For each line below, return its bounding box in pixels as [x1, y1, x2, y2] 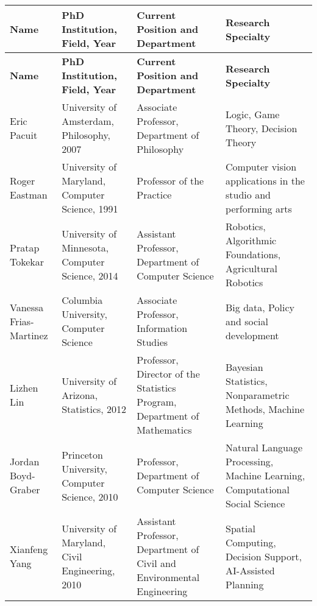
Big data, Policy [226, 300, 294, 314]
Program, [137, 395, 177, 409]
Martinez [10, 328, 48, 342]
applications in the [226, 174, 305, 188]
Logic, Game [226, 107, 280, 121]
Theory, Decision [226, 121, 297, 135]
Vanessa [10, 300, 44, 314]
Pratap [10, 240, 40, 255]
